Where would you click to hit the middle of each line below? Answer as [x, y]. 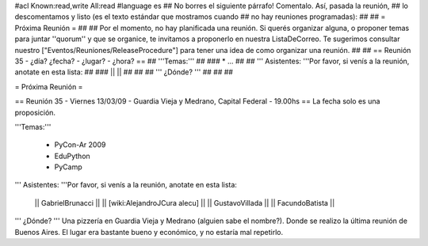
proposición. [35, 112]
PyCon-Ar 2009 [80, 145]
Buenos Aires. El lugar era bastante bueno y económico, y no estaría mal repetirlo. [149, 232]
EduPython [72, 156]
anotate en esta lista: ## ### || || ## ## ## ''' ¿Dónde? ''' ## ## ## [124, 72]
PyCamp [68, 167]
